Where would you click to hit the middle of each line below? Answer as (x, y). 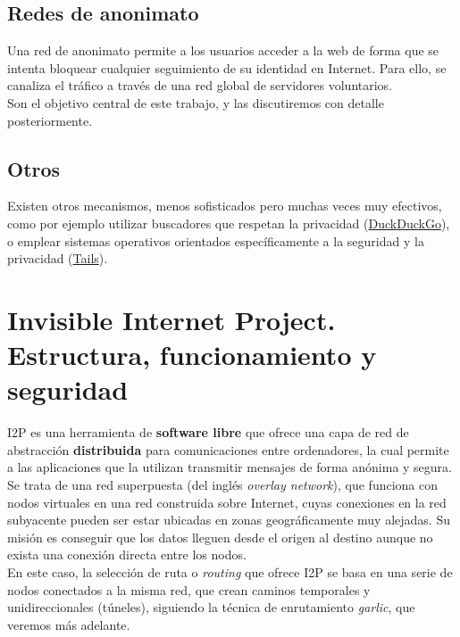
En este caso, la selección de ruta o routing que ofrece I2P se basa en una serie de (230, 572)
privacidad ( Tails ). (58, 258)
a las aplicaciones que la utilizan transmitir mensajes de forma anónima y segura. (230, 467)
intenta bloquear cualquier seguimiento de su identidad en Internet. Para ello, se (227, 67)
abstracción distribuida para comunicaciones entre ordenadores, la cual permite (228, 449)
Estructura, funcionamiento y (192, 355)
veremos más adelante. (69, 624)
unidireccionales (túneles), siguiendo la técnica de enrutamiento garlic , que (211, 607)
